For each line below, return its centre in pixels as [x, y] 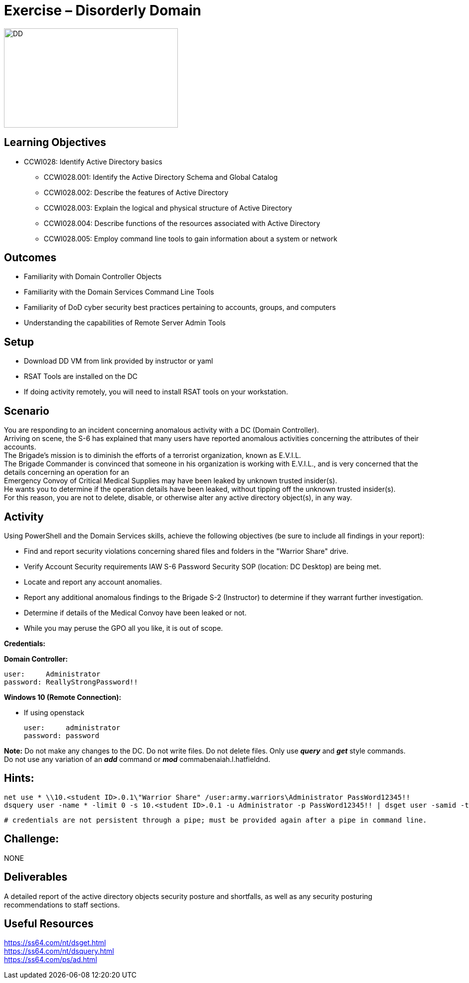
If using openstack [54, 712]
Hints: [19, 778]
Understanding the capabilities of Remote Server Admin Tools [125, 323]
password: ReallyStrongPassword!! [71, 682]
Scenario [27, 411]
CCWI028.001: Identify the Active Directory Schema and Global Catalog [161, 177]
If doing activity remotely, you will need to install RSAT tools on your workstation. [156, 392]
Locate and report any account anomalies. [93, 582]
